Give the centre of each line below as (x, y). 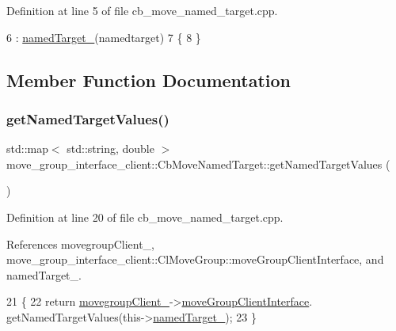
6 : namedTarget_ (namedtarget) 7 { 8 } (104, 37)
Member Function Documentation (149, 80)
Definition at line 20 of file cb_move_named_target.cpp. (145, 217)
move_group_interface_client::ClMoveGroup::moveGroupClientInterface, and (195, 259)
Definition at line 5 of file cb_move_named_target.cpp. (142, 10)
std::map (27, 148)
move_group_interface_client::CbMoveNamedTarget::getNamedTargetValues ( (198, 164)
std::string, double (110, 148)
